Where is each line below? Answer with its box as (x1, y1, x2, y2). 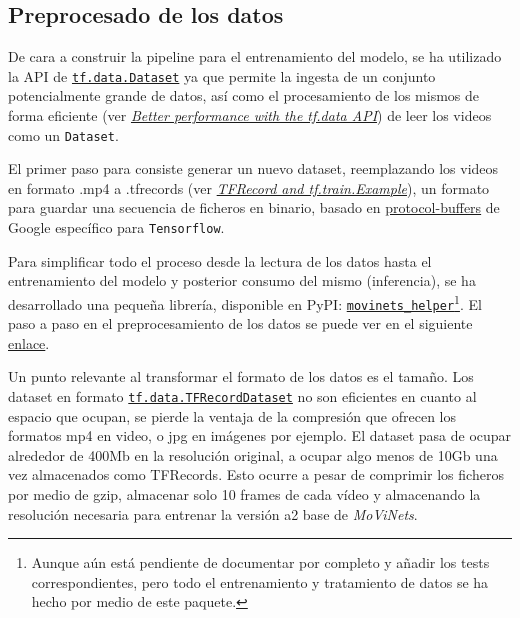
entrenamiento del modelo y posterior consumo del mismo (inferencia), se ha (8, 270, 476, 291)
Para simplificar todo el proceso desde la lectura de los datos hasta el (8, 250, 432, 271)
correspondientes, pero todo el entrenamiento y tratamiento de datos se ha (31, 571, 489, 592)
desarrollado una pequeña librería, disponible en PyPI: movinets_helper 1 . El (8, 290, 482, 314)
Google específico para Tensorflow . (8, 217, 225, 238)
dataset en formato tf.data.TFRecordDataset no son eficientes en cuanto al (8, 386, 477, 407)
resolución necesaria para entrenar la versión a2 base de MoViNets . (8, 503, 418, 524)
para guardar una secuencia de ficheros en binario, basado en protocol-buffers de (8, 197, 500, 218)
